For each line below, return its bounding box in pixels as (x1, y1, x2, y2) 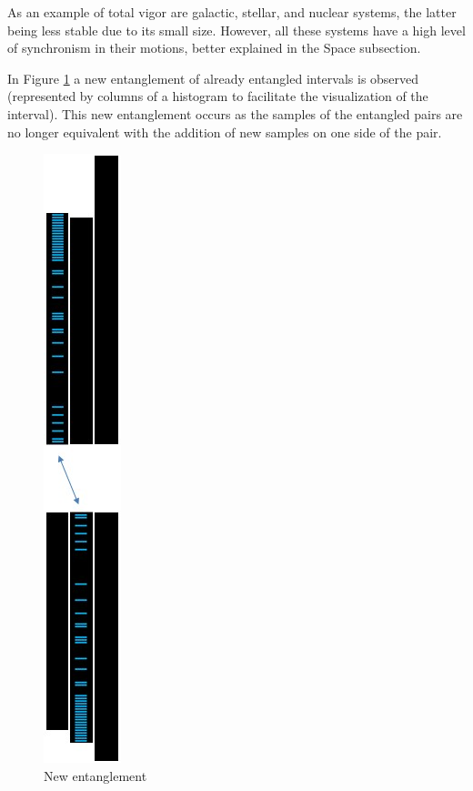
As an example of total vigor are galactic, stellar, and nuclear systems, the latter (7, 3, 457, 21)
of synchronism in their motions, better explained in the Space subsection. (7, 38, 421, 57)
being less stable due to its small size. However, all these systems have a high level (7, 20, 466, 39)
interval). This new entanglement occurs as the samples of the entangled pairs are (7, 104, 463, 123)
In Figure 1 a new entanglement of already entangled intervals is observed (7, 68, 419, 87)
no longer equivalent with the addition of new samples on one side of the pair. (7, 122, 442, 141)
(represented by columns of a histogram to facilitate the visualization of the (7, 86, 428, 106)
